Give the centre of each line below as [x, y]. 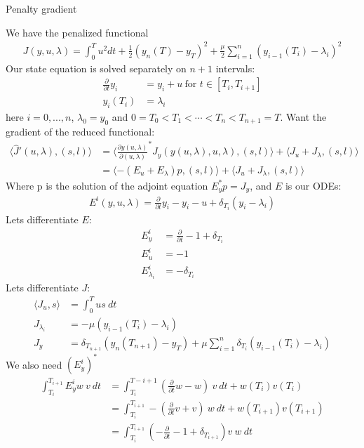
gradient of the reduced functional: [80, 131]
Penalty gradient [41, 8]
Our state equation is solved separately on [96, 68]
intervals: [235, 68]
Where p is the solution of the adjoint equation [107, 185]
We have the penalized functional [77, 32]
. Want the [303, 116]
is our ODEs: [313, 185]
